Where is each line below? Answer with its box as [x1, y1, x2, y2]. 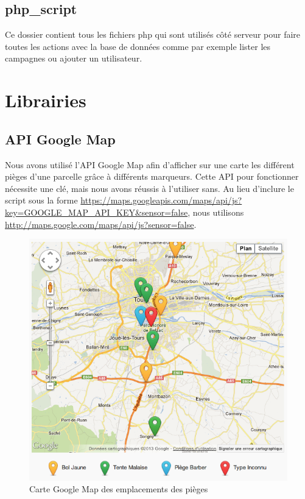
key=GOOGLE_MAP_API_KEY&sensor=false [5, 205, 188, 218]
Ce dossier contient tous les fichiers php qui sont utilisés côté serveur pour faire [5, 28, 301, 41]
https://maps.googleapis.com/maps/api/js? [80, 194, 242, 207]
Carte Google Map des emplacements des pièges [29, 483, 208, 495]
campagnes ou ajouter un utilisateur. [5, 52, 142, 65]
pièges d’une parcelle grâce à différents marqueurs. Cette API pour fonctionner [5, 170, 299, 183]
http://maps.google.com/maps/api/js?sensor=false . [5, 218, 197, 230]
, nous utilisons [188, 205, 244, 218]
